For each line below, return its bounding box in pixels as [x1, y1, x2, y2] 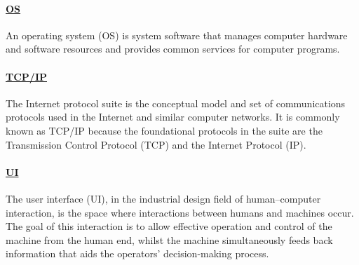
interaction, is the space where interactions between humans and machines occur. [6, 205, 354, 219]
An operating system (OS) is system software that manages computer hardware [6, 27, 348, 42]
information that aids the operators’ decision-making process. [6, 246, 269, 261]
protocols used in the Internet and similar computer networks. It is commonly [6, 109, 340, 124]
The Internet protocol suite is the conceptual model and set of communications [6, 95, 346, 110]
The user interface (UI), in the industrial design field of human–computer [6, 191, 321, 205]
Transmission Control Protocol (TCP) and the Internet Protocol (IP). [6, 137, 306, 151]
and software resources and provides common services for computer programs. [6, 41, 340, 56]
